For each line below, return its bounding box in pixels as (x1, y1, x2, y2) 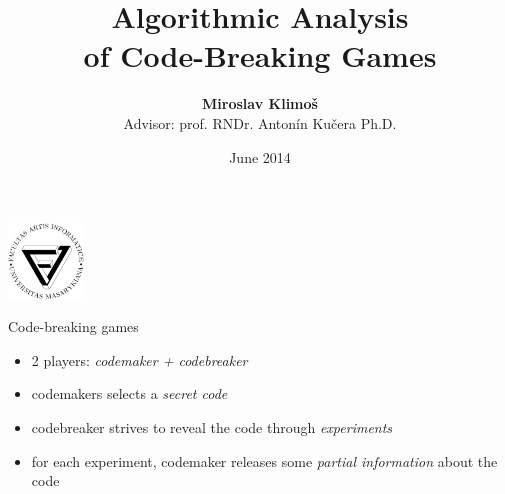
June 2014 (229, 146, 291, 167)
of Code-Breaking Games (83, 35, 437, 76)
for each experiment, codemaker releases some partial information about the (31, 450, 498, 471)
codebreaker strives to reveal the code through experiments (31, 417, 393, 438)
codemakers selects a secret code (31, 383, 228, 404)
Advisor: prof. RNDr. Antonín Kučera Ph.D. (123, 112, 397, 133)
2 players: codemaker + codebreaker (31, 349, 248, 370)
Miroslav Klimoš (202, 93, 318, 114)
